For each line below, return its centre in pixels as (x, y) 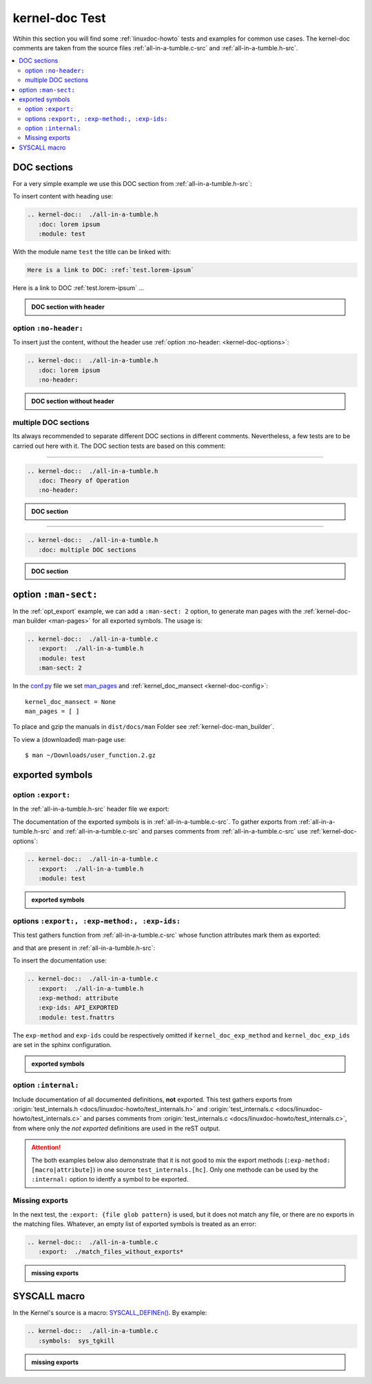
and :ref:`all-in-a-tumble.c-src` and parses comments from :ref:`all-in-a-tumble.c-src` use (180, 832)
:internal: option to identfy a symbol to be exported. (110, 1179)
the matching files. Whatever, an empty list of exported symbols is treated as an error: (135, 1223)
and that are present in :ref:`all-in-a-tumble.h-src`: (84, 948)
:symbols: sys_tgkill (76, 1341)
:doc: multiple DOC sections (87, 550)
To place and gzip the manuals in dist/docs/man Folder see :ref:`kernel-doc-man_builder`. (144, 727)
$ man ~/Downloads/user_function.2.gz (91, 755)
